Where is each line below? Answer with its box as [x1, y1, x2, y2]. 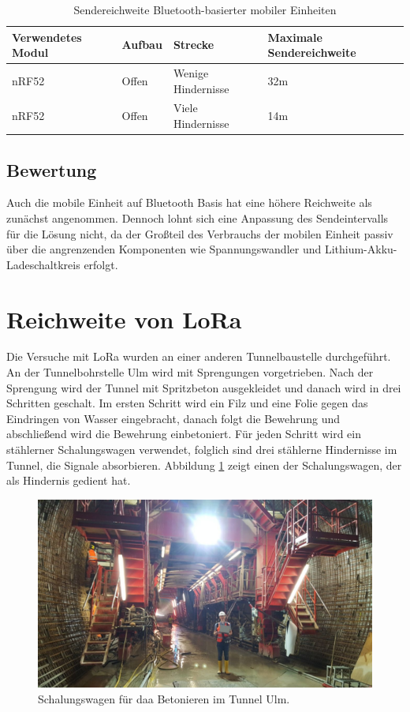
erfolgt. [84, 256, 118, 272]
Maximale [267, 28, 322, 45]
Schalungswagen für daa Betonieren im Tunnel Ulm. [38, 690, 290, 706]
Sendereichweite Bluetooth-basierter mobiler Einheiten [73, 2, 337, 17]
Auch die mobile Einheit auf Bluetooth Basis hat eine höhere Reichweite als [6, 194, 372, 211]
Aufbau [121, 36, 162, 53]
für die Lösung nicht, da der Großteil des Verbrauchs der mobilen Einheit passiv [6, 225, 393, 242]
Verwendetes [12, 28, 82, 45]
